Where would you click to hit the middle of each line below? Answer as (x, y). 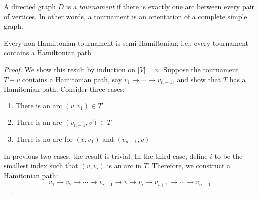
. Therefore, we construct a (189, 165)
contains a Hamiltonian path (48, 52)
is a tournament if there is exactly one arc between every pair (160, 6)
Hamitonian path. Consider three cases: (64, 89)
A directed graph (30, 6)
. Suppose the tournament (199, 69)
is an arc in (124, 165)
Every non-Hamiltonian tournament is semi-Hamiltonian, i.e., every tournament (126, 43)
